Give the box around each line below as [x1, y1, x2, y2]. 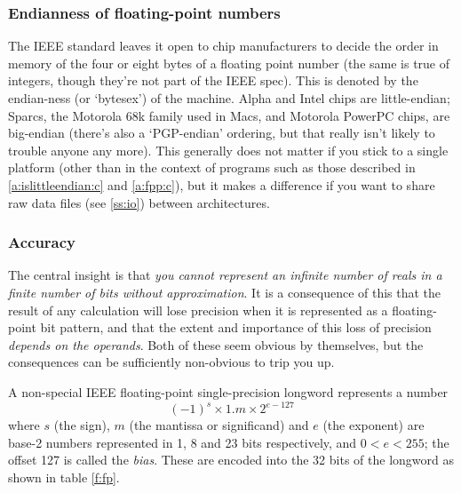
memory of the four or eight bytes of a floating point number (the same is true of [8, 53, 450, 72]
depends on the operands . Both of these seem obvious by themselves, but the [8, 335, 424, 354]
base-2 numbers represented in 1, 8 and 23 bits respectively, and [8, 433, 357, 451]
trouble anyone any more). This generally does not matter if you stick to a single [8, 140, 449, 159]
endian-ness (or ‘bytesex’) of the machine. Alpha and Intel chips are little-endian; [8, 89, 450, 107]
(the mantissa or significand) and [129, 416, 309, 434]
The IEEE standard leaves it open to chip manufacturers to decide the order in [8, 36, 439, 55]
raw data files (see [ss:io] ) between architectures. [8, 193, 270, 211]
